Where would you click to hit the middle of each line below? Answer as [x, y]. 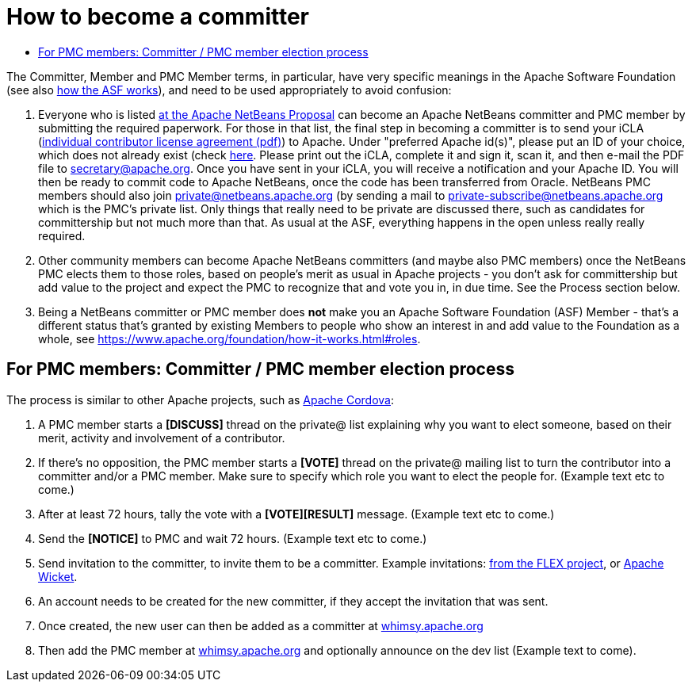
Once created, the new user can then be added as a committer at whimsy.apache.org [261, 625]
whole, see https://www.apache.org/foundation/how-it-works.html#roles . [229, 338]
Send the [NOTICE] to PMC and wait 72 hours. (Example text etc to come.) [233, 538]
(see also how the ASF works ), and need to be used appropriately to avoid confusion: [229, 90]
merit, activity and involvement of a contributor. [162, 438]
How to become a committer [158, 17]
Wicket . [58, 576]
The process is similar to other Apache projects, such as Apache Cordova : [201, 399]
